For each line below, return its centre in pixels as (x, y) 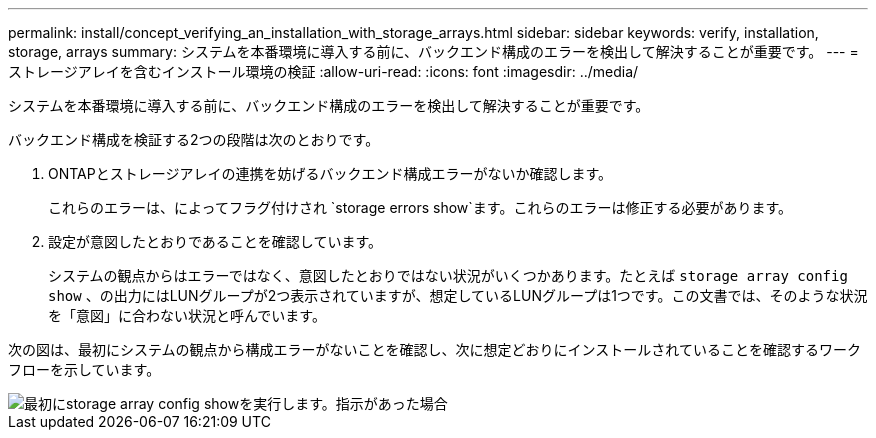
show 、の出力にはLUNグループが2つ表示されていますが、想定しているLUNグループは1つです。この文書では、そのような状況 (458, 295)
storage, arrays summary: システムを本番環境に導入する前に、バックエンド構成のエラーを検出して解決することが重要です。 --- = (433, 51)
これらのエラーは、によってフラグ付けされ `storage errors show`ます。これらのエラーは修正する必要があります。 (420, 207)
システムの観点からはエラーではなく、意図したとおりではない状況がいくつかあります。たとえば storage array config (448, 275)
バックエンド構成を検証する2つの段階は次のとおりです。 (194, 139)
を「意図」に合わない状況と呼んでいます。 (187, 315)
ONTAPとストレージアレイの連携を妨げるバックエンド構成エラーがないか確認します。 (330, 173)
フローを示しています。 (84, 369)
